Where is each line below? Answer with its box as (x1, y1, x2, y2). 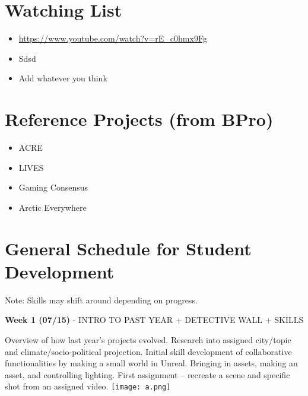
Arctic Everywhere (18, 201, 87, 213)
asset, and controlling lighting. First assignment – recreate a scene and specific (5, 368, 290, 381)
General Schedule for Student (5, 236, 252, 260)
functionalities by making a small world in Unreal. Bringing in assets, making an (5, 357, 298, 369)
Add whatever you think (18, 72, 107, 84)
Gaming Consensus (18, 181, 88, 194)
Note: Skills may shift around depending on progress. (5, 293, 198, 306)
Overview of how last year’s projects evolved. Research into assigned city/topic (5, 333, 291, 346)
